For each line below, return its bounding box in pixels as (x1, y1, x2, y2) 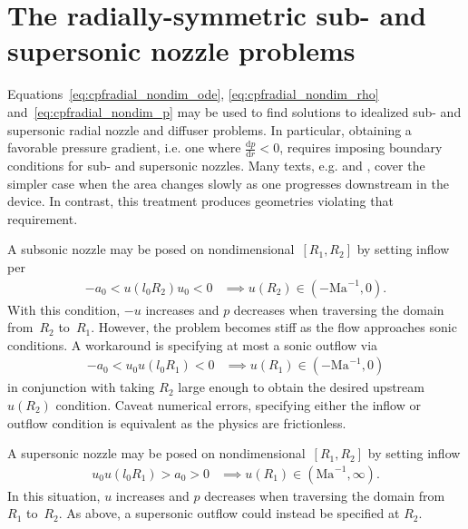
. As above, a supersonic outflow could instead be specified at (58, 504, 400, 523)
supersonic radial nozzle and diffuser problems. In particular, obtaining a (7, 120, 412, 139)
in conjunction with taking (7, 377, 155, 397)
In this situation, (7, 485, 101, 505)
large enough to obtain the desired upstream (178, 377, 424, 397)
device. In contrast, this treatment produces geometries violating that (7, 191, 394, 211)
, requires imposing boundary (279, 138, 443, 157)
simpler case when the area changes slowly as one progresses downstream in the (7, 173, 449, 192)
